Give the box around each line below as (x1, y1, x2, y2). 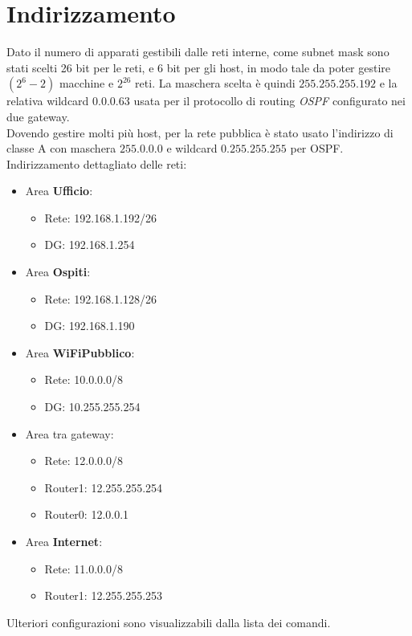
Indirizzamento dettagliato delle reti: (6, 155, 187, 172)
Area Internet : (25, 533, 103, 549)
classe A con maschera (6, 140, 116, 157)
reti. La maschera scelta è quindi (135, 75, 296, 92)
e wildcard (166, 140, 218, 157)
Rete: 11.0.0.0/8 (44, 560, 124, 577)
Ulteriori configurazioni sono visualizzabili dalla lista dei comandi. (6, 614, 331, 630)
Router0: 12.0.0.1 (44, 506, 129, 523)
